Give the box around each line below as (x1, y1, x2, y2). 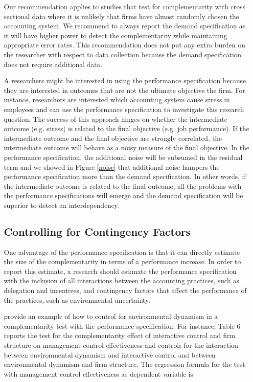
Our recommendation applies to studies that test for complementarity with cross (4, 1, 245, 11)
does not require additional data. (4, 59, 102, 69)
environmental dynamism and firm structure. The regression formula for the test (4, 359, 245, 369)
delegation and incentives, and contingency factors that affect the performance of (4, 285, 247, 295)
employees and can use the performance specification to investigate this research (4, 104, 244, 114)
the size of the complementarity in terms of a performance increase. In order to (4, 256, 241, 267)
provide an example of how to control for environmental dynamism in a (4, 311, 218, 321)
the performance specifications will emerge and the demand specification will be (4, 190, 243, 201)
